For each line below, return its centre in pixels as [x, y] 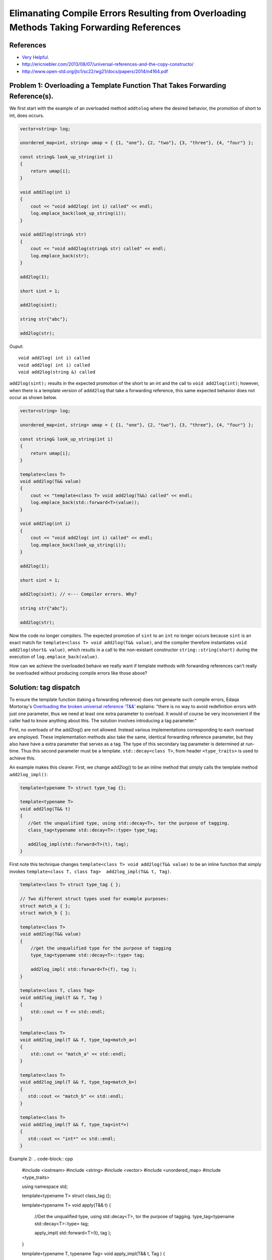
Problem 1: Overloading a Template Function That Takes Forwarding [118, 86]
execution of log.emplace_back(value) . [54, 657]
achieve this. [22, 758]
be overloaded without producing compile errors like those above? [78, 673]
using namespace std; [45, 1186]
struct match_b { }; [45, 913]
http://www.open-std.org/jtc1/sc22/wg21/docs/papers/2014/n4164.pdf [95, 71]
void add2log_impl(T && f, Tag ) [61, 997]
